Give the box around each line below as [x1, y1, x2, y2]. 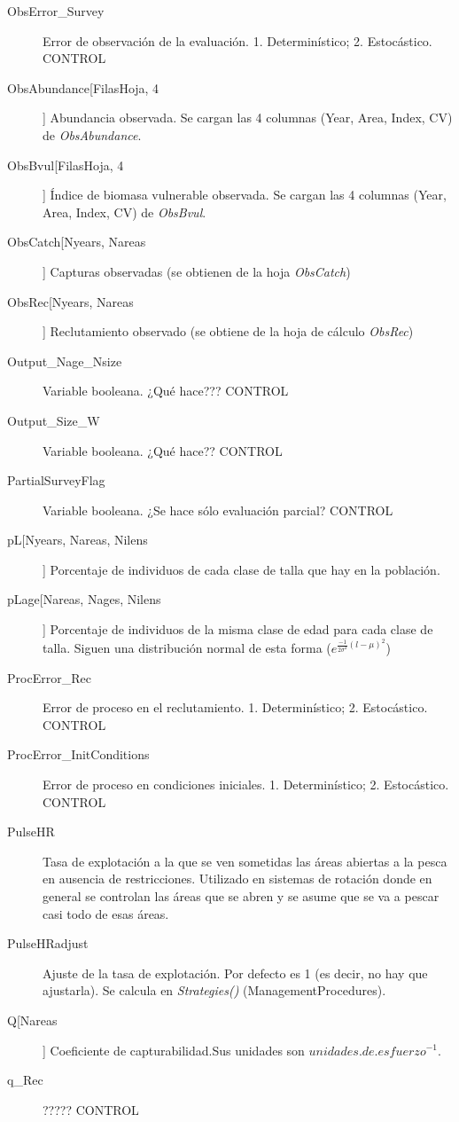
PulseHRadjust [7, 934, 89, 953]
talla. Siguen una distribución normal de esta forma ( [43, 639, 331, 657]
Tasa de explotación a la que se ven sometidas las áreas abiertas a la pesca [43, 851, 447, 870]
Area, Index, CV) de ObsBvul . [43, 202, 206, 221]
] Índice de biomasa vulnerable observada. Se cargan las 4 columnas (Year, [43, 185, 447, 204]
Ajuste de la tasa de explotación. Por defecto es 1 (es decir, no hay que [43, 963, 428, 982]
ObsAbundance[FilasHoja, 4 [7, 78, 159, 97]
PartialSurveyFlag [7, 471, 105, 490]
